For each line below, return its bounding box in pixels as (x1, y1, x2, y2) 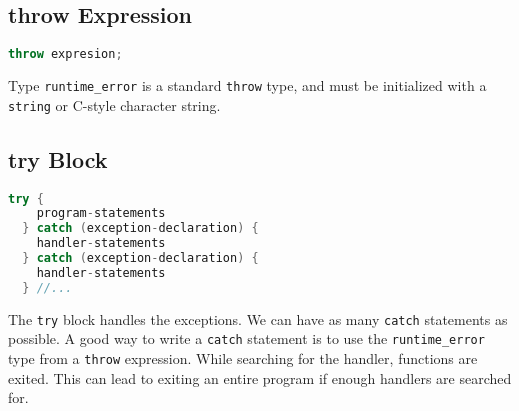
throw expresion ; (8, 47, 123, 62)
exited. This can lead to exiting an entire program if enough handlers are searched (8, 367, 512, 388)
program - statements (36, 206, 166, 221)
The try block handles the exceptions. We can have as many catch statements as (8, 308, 508, 329)
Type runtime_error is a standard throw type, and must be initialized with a (8, 75, 487, 96)
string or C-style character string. (8, 94, 221, 115)
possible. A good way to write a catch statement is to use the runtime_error (8, 328, 485, 349)
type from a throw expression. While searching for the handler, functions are (8, 348, 478, 369)
